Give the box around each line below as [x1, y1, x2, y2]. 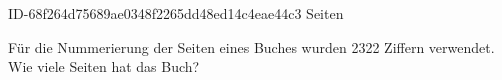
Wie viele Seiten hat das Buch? [8, 56, 200, 77]
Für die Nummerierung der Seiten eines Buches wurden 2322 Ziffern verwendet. [8, 36, 495, 57]
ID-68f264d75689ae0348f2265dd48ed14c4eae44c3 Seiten [8, 3, 344, 23]
